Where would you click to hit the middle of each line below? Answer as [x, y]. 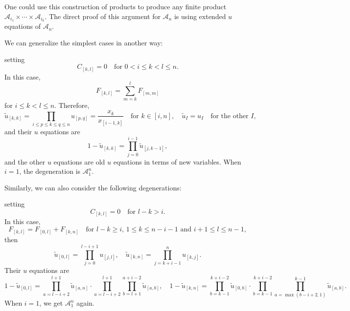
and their [18, 131]
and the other [25, 161]
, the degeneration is [50, 171]
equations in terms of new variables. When [177, 161]
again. [85, 303]
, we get [51, 303]
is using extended [200, 16]
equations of [23, 26]
